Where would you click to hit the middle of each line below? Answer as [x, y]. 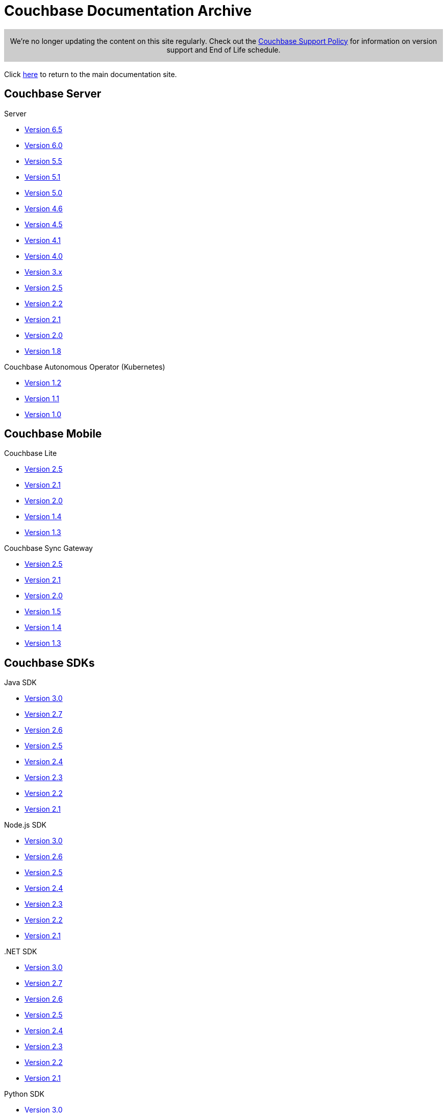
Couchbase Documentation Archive [128, 11]
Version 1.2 [43, 382]
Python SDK [24, 1094]
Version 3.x [43, 272]
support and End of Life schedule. [224, 50]
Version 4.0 [44, 256]
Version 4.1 [43, 240]
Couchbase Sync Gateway [48, 548]
